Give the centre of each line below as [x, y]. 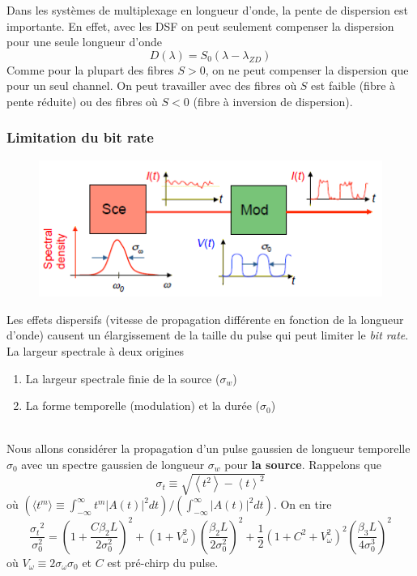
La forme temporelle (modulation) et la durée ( [143, 405]
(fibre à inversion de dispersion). [273, 101]
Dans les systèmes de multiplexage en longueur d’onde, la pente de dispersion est [207, 10]
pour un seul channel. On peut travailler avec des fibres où [152, 85]
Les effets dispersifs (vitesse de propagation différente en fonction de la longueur [205, 319]
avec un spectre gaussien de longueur [113, 464]
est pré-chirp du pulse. [163, 562]
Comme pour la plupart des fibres [90, 69]
